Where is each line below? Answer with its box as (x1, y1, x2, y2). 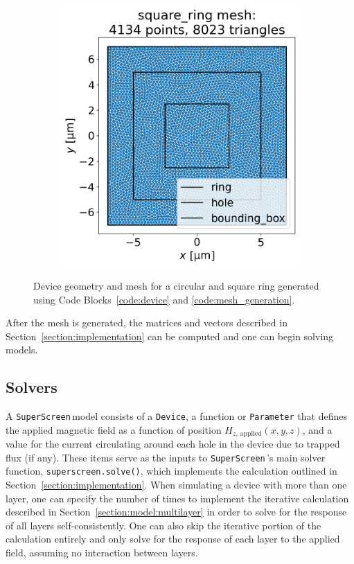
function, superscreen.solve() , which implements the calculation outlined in (6, 464, 337, 478)
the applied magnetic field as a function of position (6, 422, 222, 437)
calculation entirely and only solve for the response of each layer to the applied (6, 531, 340, 546)
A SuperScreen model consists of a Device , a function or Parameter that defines (6, 409, 347, 423)
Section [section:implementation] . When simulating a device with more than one (6, 477, 347, 492)
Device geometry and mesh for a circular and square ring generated (33, 278, 319, 292)
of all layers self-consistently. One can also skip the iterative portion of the (6, 518, 321, 532)
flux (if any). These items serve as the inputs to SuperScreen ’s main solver (6, 450, 326, 464)
